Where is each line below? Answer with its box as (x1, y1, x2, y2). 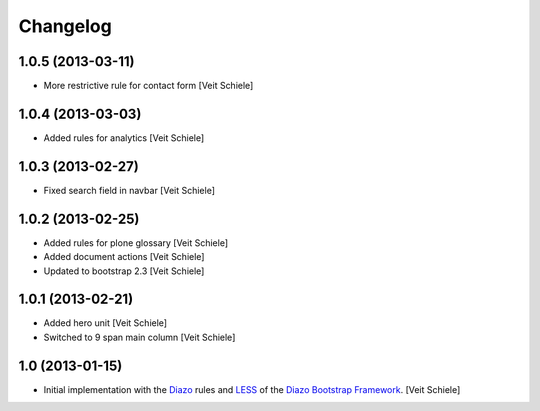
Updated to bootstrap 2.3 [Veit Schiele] (43, 265, 205, 277)
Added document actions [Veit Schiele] (43, 251, 205, 263)
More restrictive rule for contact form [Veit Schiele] (43, 80, 254, 92)
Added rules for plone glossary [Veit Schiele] (43, 236, 229, 249)
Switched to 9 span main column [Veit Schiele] (43, 331, 236, 343)
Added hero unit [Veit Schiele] (43, 317, 168, 329)
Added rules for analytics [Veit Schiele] (43, 131, 205, 144)
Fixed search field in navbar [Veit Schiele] (43, 184, 215, 196)
